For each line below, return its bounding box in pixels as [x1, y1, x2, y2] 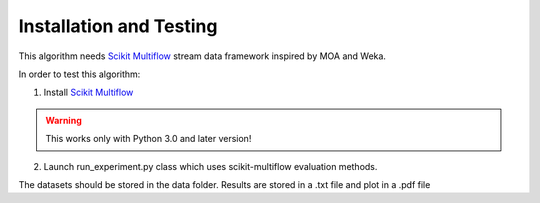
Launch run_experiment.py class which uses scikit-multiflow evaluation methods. [43, 160, 378, 172]
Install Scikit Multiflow [43, 86, 134, 99]
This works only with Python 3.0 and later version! [45, 133, 252, 145]
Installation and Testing [18, 15, 218, 37]
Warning [45, 114, 82, 126]
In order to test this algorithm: [18, 68, 141, 80]
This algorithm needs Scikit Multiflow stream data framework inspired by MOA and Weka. [18, 50, 387, 62]
